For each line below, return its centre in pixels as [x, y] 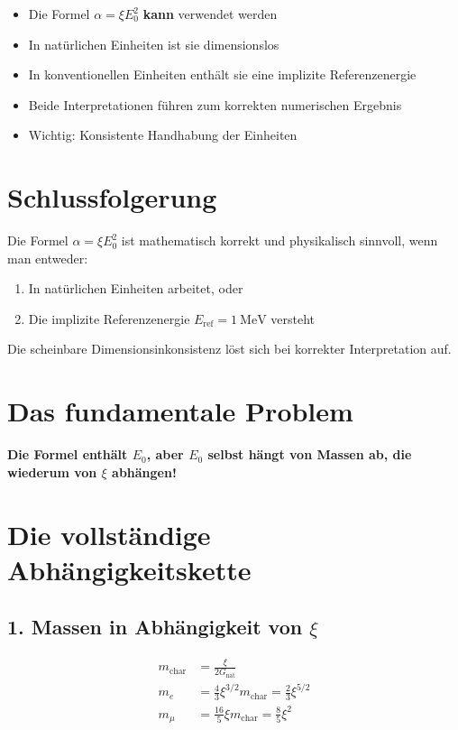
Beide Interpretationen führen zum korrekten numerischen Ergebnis [215, 104]
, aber [165, 454]
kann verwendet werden [210, 14]
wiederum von [52, 471]
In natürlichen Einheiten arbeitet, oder [136, 288]
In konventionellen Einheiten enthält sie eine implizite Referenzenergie [222, 74]
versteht [293, 318]
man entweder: [48, 258]
